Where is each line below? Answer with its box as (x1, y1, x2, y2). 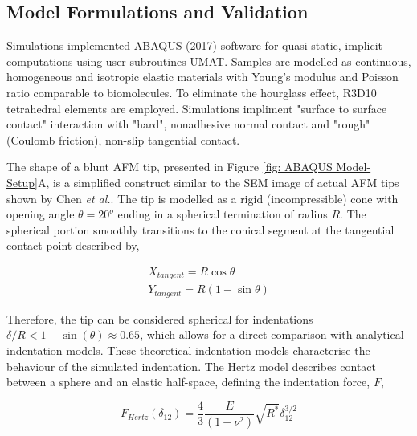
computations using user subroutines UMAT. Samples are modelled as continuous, (6, 52, 411, 69)
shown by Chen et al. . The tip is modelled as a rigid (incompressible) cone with (6, 189, 399, 206)
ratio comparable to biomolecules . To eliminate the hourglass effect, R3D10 (6, 84, 377, 100)
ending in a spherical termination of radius (117, 206, 328, 222)
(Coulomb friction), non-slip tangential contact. (6, 131, 240, 148)
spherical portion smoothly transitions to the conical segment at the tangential (6, 221, 395, 238)
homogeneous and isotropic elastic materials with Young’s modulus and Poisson (6, 68, 399, 85)
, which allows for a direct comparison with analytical (140, 326, 404, 343)
